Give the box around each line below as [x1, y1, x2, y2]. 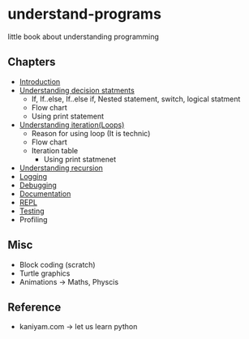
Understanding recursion [19, 163, 103, 173]
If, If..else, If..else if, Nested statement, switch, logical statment [31, 94, 241, 104]
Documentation [19, 188, 71, 199]
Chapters [7, 55, 56, 69]
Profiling [19, 214, 48, 224]
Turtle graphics [19, 268, 71, 278]
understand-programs [7, 5, 161, 24]
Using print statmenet [43, 154, 117, 164]
